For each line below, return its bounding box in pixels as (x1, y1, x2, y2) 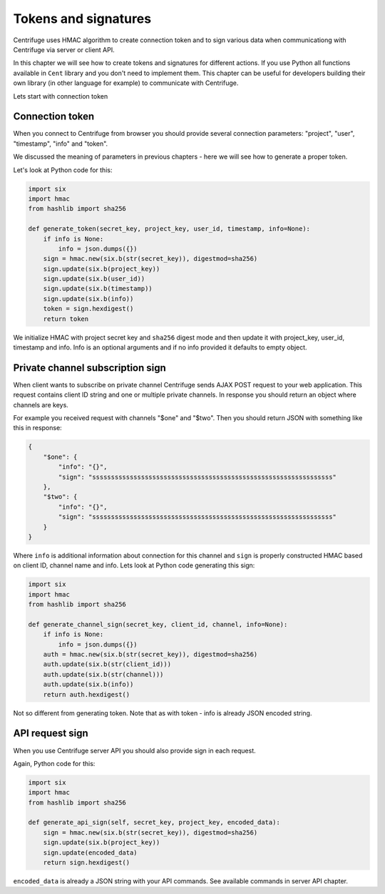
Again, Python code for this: (13, 759, 96, 768)
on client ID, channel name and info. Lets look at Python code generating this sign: (13, 561, 255, 570)
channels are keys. (13, 400, 69, 409)
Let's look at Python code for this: (13, 165, 113, 174)
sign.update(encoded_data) (43, 848, 138, 857)
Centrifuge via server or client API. (13, 45, 115, 54)
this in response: (13, 424, 62, 432)
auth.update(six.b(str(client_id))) (43, 660, 171, 668)
